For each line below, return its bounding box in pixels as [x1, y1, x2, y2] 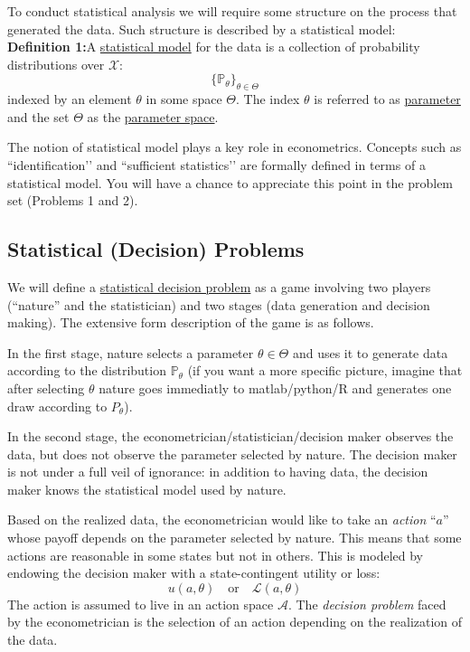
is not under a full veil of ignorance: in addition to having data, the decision [7, 462, 428, 481]
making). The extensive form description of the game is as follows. [7, 313, 374, 332]
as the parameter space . [87, 107, 219, 126]
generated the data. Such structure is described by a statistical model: [7, 19, 396, 38]
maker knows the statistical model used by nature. [7, 479, 287, 498]
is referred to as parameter [314, 90, 461, 109]
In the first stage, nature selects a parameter [7, 343, 254, 362]
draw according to [7, 396, 108, 415]
